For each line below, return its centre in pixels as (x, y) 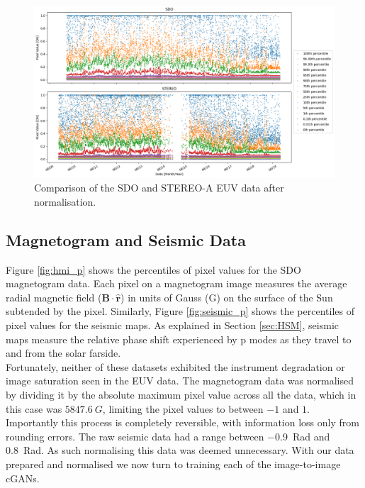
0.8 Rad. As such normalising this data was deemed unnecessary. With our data (180, 450)
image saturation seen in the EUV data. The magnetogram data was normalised (180, 381)
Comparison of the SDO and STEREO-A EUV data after (159, 188)
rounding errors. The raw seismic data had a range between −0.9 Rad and (168, 436)
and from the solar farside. (63, 353)
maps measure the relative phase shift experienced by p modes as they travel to (179, 339)
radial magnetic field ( (54, 297)
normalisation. (65, 201)
